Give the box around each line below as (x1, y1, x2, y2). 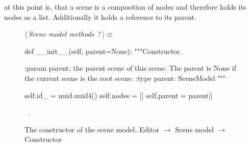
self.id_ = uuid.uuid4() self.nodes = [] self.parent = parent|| (24, 90, 213, 100)
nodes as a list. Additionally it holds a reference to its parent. (4, 11, 196, 22)
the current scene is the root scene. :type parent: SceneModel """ (24, 72, 226, 83)
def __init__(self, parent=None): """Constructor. (24, 45, 182, 56)
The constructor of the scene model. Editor (24, 124, 160, 134)
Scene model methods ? (28, 28, 101, 39)
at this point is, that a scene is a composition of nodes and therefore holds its (4, 2, 246, 12)
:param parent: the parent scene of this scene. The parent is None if (24, 63, 236, 73)
